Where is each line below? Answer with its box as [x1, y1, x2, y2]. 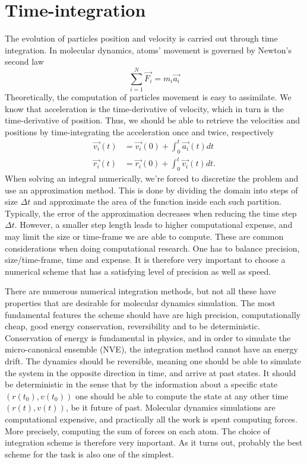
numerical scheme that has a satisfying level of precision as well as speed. [5, 265, 271, 277]
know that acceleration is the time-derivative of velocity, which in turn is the [5, 102, 284, 115]
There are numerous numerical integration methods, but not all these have [5, 285, 276, 297]
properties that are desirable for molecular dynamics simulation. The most [5, 297, 276, 309]
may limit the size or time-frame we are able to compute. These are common [5, 230, 284, 243]
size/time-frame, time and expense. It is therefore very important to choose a [5, 253, 286, 266]
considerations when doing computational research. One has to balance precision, [5, 241, 300, 254]
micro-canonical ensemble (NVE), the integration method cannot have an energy [5, 343, 298, 355]
